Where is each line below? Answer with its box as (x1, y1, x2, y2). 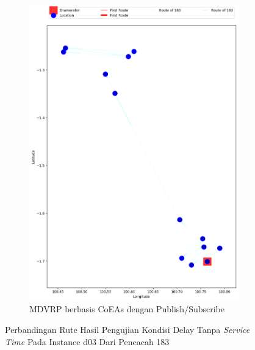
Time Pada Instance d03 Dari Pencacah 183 (5, 335, 170, 348)
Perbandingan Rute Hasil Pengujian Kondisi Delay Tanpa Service (5, 323, 250, 336)
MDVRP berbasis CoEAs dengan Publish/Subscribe (29, 303, 224, 315)
